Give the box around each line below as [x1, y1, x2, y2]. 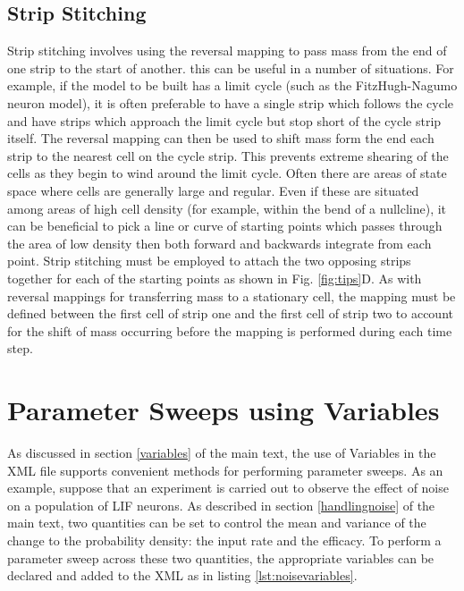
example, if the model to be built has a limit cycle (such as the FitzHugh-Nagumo [7, 76, 458, 95]
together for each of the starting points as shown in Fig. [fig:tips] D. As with [7, 268, 422, 287]
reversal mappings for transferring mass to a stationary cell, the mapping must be [7, 286, 456, 305]
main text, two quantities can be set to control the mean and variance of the [7, 513, 426, 532]
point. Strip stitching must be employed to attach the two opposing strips [7, 251, 411, 270]
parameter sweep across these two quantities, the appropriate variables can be [7, 548, 434, 567]
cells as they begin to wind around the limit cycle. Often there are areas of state [7, 164, 447, 182]
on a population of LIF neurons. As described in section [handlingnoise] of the [7, 495, 435, 514]
